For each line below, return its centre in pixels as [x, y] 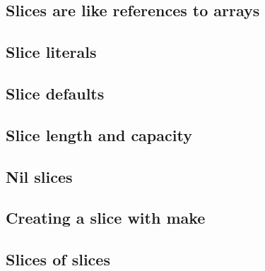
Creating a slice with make [106, 218]
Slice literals [51, 52]
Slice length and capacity [99, 134]
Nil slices [39, 176]
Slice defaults [55, 93]
